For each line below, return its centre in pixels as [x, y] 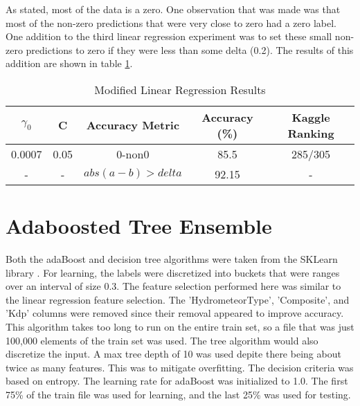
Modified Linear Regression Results [180, 89]
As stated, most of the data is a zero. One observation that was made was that [173, 9]
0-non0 [133, 154]
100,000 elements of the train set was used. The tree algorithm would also [162, 340]
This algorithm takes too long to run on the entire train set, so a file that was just [180, 327]
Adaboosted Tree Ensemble [139, 226]
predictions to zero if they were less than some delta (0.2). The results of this [190, 49]
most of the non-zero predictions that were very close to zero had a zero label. [171, 22]
